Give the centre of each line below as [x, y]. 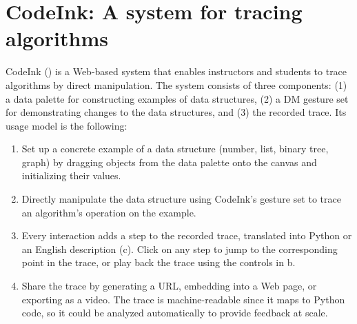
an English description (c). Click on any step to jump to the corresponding [180, 249]
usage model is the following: [67, 125]
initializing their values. [71, 175]
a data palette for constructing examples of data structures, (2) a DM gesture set [177, 98]
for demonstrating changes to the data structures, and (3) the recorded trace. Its [176, 112]
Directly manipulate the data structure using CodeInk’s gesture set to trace [181, 199]
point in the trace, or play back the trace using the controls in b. [159, 262]
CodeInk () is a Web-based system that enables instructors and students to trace [176, 71]
